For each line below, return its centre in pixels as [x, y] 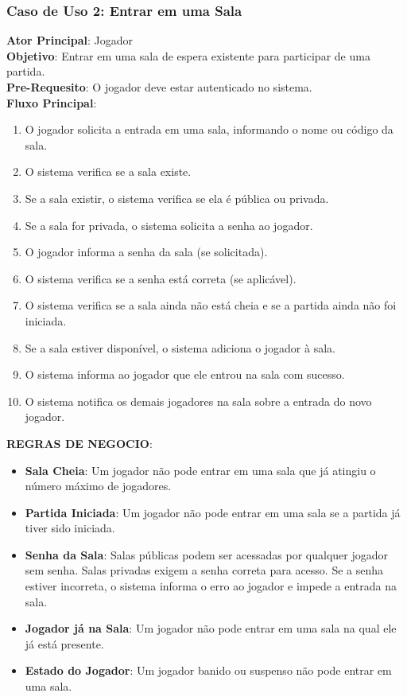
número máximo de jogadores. [98, 486]
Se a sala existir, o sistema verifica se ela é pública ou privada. [177, 198]
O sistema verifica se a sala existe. [108, 171]
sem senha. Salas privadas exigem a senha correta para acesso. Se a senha [204, 570]
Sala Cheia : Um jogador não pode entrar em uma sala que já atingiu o [200, 470]
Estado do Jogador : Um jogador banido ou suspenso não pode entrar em [208, 670]
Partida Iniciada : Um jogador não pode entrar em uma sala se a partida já [213, 512]
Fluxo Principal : [52, 102]
